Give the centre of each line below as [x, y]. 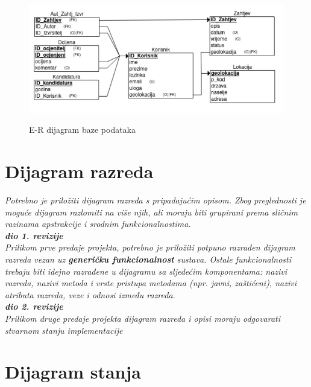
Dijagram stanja [73, 372]
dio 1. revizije [34, 235]
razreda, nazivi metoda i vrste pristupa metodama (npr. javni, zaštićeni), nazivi [151, 283]
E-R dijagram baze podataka [83, 130]
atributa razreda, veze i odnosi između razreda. [90, 294]
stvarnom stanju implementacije [64, 330]
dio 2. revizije [34, 306]
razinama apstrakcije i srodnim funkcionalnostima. [98, 224]
